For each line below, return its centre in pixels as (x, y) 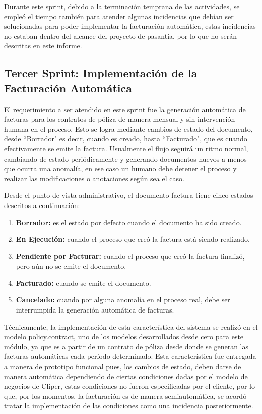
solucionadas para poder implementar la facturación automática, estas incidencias (130, 26)
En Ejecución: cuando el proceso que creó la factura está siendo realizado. (133, 239)
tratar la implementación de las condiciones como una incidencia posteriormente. (129, 406)
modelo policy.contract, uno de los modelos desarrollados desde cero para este (124, 337)
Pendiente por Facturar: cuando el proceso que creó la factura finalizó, (130, 256)
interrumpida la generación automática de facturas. (95, 310)
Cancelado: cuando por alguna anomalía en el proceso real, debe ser (123, 300)
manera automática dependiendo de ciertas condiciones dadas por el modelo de (126, 376)
